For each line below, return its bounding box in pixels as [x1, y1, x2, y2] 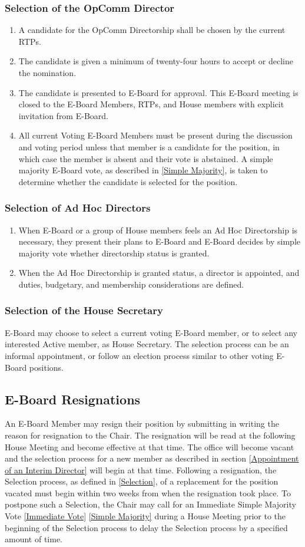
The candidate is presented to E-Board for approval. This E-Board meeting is [18, 86, 299, 98]
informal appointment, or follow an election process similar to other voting [5, 349, 274, 361]
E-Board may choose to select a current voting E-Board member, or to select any [5, 326, 297, 338]
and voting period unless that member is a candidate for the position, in [18, 140, 280, 153]
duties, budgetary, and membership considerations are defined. [18, 278, 244, 290]
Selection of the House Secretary [5, 303, 163, 318]
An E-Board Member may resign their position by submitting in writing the [5, 417, 279, 430]
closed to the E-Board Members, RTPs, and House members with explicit [18, 98, 284, 110]
